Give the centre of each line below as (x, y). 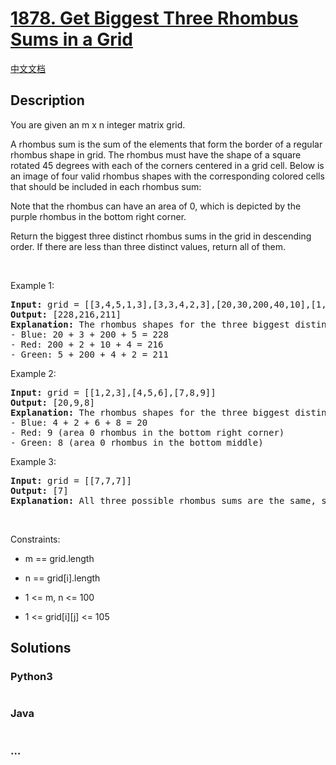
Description (47, 100)
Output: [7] (39, 490)
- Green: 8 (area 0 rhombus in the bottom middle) (137, 442)
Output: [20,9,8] (52, 402)
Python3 (31, 677)
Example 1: (32, 285)
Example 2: (33, 373)
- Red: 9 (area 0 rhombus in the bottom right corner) (147, 432)
